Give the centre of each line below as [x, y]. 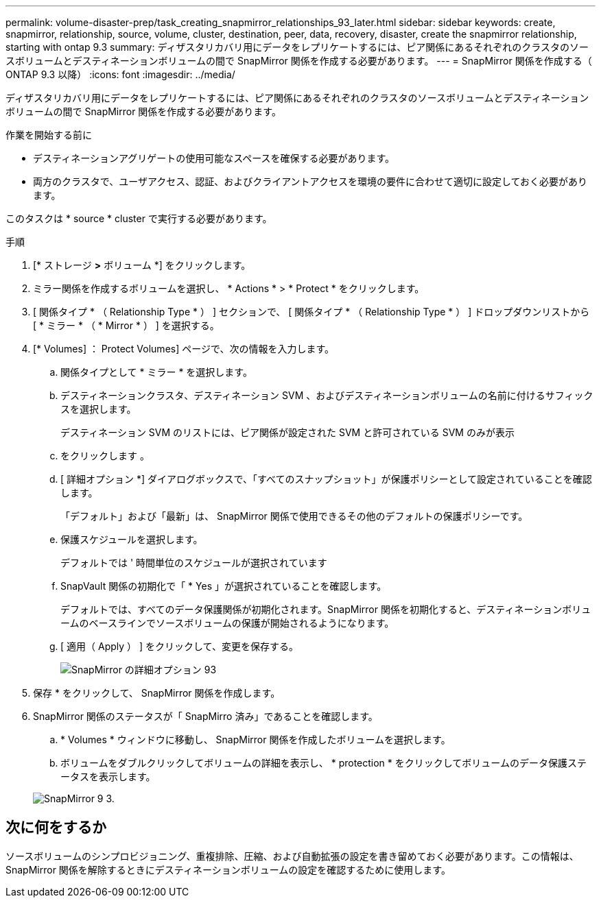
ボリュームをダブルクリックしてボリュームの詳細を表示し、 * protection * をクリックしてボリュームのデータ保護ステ [323, 763]
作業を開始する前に [49, 135]
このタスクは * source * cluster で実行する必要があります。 [139, 218]
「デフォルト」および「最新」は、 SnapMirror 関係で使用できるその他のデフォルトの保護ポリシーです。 [294, 516]
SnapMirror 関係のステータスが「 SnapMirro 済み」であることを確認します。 [205, 716]
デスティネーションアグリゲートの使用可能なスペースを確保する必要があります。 [214, 158]
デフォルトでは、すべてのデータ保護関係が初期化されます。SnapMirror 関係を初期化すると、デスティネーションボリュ [326, 609]
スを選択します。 [98, 409]
